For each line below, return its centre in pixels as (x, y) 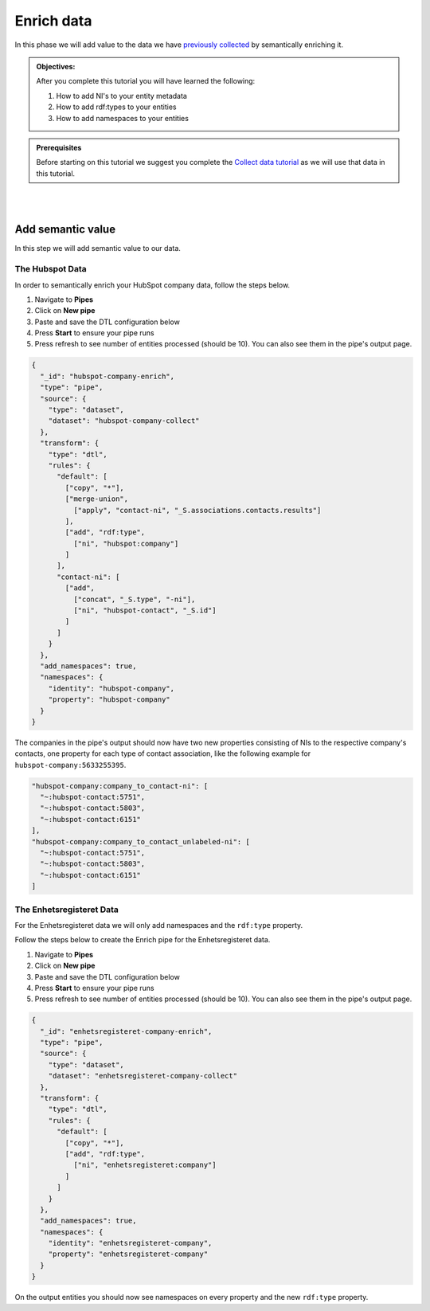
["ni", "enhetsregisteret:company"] (145, 1165)
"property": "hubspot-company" (109, 700)
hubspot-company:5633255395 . (70, 765)
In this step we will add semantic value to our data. (98, 249)
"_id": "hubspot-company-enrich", (107, 376)
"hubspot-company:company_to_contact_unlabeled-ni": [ (141, 841)
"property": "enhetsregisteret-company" (128, 1254)
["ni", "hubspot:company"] (126, 543)
